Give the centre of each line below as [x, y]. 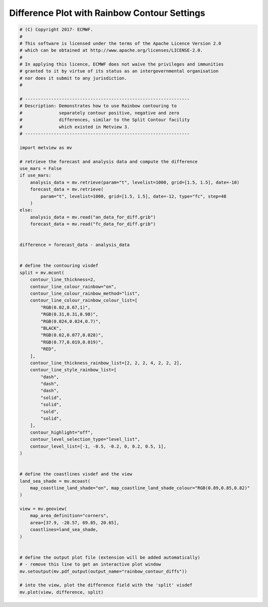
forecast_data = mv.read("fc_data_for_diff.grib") [93, 224]
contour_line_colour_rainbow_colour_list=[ [84, 301]
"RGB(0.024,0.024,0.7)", [71, 321]
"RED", [48, 349]
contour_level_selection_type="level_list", [85, 439]
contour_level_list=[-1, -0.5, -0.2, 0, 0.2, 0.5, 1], [98, 446]
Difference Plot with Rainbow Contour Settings [107, 13]
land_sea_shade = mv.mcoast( [55, 481]
